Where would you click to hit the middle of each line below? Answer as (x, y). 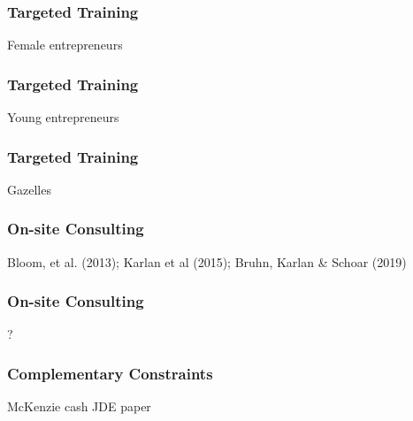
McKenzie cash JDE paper (79, 406)
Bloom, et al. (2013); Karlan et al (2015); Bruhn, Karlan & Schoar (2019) (207, 261)
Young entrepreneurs (63, 117)
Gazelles (29, 189)
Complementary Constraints (110, 373)
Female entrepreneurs (65, 45)
